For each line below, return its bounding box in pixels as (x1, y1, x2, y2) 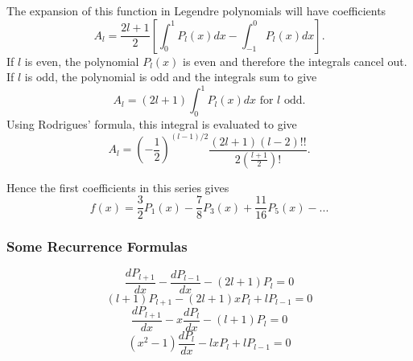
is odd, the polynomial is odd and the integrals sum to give (24, 68, 317, 85)
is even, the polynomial (24, 52, 139, 69)
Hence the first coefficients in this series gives (6, 178, 229, 195)
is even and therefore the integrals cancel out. (183, 52, 407, 69)
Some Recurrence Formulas (6, 236, 188, 256)
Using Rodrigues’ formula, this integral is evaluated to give (6, 116, 297, 133)
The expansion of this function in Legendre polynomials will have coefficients (6, 2, 386, 18)
